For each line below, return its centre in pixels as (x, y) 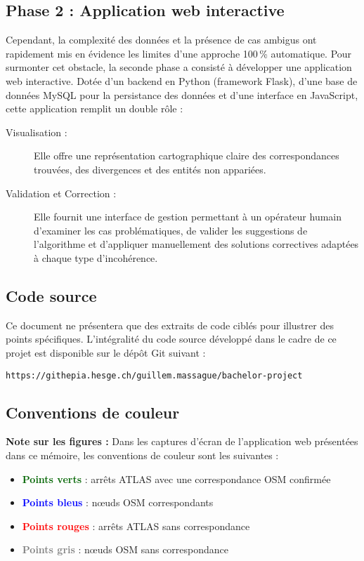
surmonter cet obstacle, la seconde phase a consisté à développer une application (179, 67)
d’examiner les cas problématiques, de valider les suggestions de (171, 230)
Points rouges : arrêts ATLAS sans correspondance (136, 526)
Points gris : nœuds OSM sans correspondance (125, 549)
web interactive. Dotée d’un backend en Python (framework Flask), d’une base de (182, 80)
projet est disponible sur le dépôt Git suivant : (106, 352)
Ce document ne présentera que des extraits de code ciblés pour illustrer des (170, 325)
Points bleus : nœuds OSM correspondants (118, 502)
